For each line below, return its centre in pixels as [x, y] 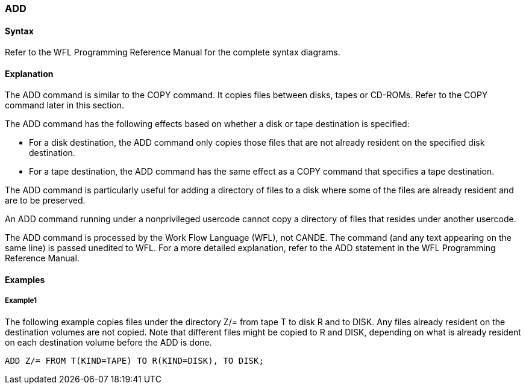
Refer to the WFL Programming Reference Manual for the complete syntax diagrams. [173, 52]
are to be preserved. [45, 201]
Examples [25, 280]
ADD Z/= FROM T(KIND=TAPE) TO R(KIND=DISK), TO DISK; [134, 360]
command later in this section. [65, 105]
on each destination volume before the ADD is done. [108, 342]
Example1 [21, 301]
